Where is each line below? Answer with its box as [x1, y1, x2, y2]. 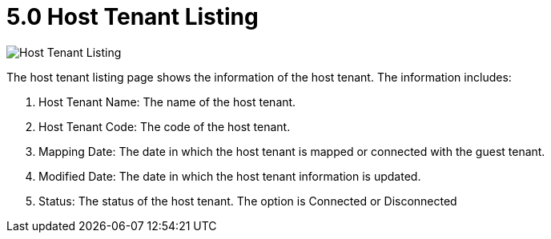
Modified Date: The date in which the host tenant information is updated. [38, 169, 421, 183]
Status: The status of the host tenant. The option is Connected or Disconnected [38, 193, 457, 208]
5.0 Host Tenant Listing [6, 3, 259, 30]
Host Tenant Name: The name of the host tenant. [38, 94, 296, 109]
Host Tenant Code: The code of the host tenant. [38, 119, 291, 133]
